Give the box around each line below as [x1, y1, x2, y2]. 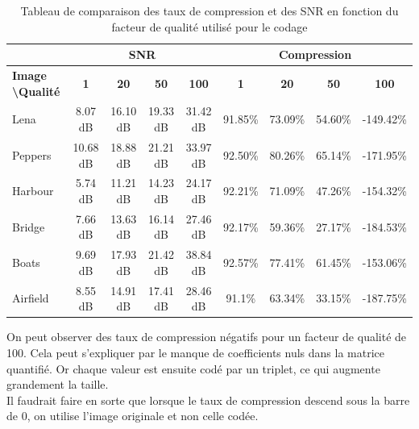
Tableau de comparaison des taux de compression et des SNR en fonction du [20, 2, 399, 19]
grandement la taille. [6, 376, 109, 393]
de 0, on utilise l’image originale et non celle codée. [6, 407, 259, 424]
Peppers [12, 146, 52, 163]
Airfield [12, 289, 49, 306]
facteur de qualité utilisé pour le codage [111, 18, 308, 35]
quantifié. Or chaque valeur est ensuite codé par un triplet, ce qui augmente [6, 360, 380, 377]
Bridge [12, 218, 45, 235]
